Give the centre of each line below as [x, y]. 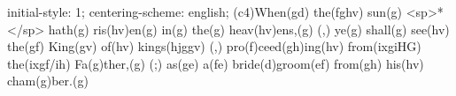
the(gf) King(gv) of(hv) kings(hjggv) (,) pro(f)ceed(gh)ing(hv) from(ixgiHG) [214, 46]
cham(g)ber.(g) [48, 81]
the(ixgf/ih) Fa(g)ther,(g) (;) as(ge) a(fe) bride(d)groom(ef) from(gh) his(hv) [216, 63]
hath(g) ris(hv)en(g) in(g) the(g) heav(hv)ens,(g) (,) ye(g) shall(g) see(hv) [249, 29]
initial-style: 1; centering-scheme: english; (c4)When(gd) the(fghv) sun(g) [205, 11]
